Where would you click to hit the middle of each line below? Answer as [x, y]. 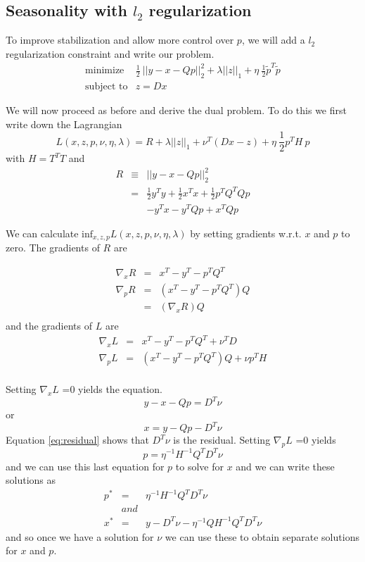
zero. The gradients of [53, 248]
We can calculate [42, 233]
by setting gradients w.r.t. [246, 233]
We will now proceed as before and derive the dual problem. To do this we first [176, 110]
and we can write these [285, 466]
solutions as [31, 480]
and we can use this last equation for [85, 466]
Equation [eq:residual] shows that [77, 440]
